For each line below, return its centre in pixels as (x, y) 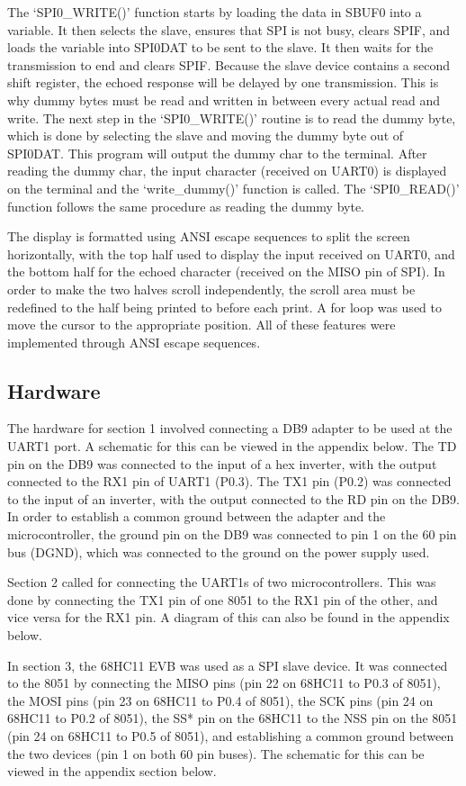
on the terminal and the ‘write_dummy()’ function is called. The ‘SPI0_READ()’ (233, 188)
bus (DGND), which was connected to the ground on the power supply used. (219, 551)
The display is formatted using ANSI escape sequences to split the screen (209, 236)
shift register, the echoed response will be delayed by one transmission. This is (223, 82)
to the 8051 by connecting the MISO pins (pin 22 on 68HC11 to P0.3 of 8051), (224, 683)
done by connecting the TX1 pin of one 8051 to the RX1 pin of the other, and (223, 599)
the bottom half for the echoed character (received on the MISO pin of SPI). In (226, 271)
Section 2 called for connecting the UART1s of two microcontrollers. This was (222, 582)
